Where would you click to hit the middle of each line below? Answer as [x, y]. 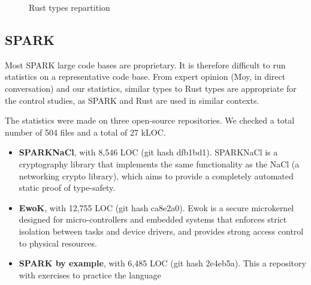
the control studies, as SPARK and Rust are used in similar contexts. [132, 100]
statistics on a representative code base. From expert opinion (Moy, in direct [145, 76]
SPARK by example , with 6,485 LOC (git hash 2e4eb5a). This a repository [162, 263]
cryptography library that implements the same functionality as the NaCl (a [159, 163]
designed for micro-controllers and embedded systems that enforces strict [153, 219]
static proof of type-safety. [67, 187]
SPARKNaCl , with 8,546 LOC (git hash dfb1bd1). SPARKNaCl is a [148, 152]
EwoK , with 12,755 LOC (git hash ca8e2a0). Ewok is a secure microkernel [156, 207]
